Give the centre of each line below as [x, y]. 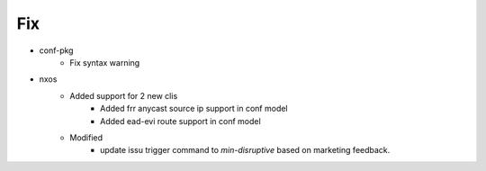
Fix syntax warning [105, 62]
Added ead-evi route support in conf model [180, 121]
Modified [86, 137]
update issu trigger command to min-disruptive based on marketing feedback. [245, 150]
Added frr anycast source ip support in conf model [194, 109]
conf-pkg [56, 50]
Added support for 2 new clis [124, 95]
